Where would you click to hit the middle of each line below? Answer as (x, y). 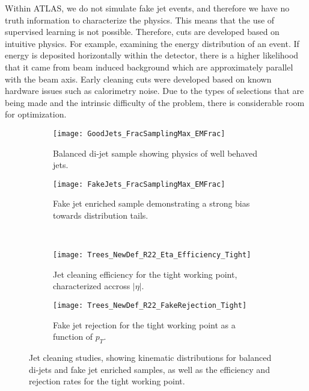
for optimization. (36, 114)
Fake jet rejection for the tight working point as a (144, 324)
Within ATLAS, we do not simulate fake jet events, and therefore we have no (147, 8)
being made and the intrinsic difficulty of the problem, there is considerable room (155, 102)
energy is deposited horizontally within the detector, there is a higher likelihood (152, 55)
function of (73, 336)
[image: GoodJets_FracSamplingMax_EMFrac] (139, 133)
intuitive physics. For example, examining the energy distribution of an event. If (152, 43)
